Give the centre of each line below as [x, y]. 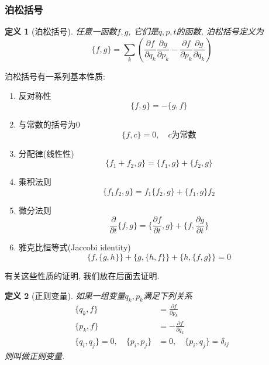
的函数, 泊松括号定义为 [220, 31]
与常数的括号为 [47, 124]
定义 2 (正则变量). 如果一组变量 [65, 295]
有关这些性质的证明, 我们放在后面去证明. [82, 276]
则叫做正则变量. [35, 355]
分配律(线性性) [46, 153]
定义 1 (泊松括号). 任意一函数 [61, 31]
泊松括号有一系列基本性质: [55, 76]
